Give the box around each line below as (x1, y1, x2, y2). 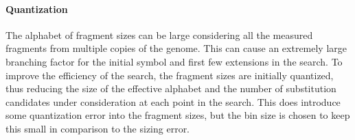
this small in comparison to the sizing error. (5, 121, 190, 135)
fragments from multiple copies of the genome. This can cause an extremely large (5, 41, 347, 55)
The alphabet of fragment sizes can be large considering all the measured (5, 27, 313, 42)
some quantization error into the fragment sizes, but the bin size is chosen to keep (5, 108, 350, 122)
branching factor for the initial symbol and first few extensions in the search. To (5, 54, 343, 68)
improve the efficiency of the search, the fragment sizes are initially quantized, (5, 68, 334, 82)
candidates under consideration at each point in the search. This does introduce (5, 94, 341, 109)
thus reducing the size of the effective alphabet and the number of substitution (5, 81, 336, 96)
